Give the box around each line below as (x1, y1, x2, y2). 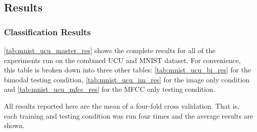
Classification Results (4, 25, 91, 38)
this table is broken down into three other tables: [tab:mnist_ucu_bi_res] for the (4, 65, 251, 75)
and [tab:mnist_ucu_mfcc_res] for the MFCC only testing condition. (4, 84, 215, 94)
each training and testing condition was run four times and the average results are (4, 110, 254, 121)
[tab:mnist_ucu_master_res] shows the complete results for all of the (4, 45, 215, 55)
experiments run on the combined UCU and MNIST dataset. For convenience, (4, 55, 241, 65)
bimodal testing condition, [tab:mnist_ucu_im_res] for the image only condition (4, 74, 250, 84)
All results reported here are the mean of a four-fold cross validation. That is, (4, 100, 240, 111)
